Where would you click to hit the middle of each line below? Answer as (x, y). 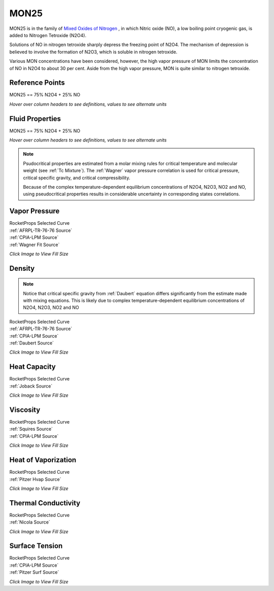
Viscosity (25, 410)
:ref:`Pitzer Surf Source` (34, 572)
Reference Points (37, 83)
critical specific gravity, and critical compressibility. (77, 178)
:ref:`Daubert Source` (32, 343)
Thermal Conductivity (45, 503)
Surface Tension (36, 546)
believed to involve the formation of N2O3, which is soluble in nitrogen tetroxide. (93, 52)
